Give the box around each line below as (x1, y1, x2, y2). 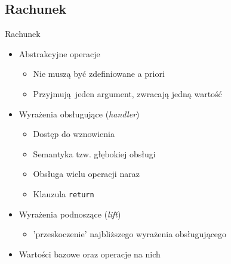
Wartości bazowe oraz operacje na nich (19, 247, 161, 260)
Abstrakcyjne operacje (19, 47, 100, 60)
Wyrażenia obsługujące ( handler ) (19, 107, 140, 120)
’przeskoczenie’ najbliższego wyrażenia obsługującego (33, 228, 227, 240)
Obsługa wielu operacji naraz (33, 167, 140, 180)
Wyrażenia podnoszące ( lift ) (19, 207, 121, 220)
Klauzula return (33, 187, 94, 200)
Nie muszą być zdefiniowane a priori (33, 67, 165, 80)
